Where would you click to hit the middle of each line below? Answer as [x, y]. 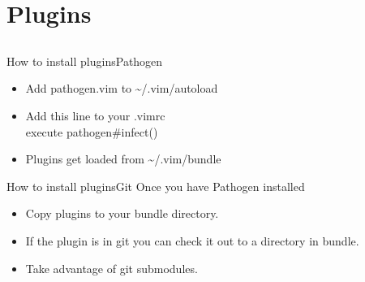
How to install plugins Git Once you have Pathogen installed [156, 186]
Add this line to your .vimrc [95, 115]
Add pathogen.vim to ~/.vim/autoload [122, 88]
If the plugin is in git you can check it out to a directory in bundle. [192, 240]
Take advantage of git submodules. [112, 268]
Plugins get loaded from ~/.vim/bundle [123, 159]
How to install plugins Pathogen [85, 61]
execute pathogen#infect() [92, 131]
